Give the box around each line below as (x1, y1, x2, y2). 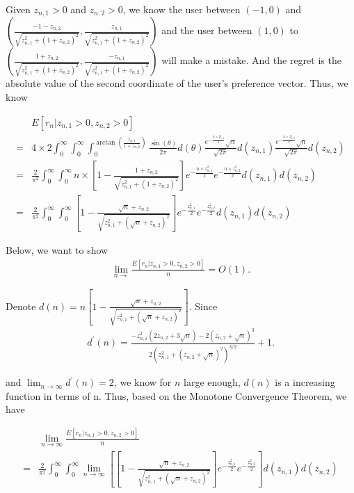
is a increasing (275, 375, 335, 389)
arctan (96, 139, 115, 147)
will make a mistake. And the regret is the (161, 53, 341, 67)
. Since (188, 298, 218, 313)
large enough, (184, 375, 241, 389)
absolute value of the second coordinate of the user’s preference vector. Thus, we (6, 76, 348, 90)
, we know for (113, 375, 172, 389)
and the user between (161, 23, 252, 38)
